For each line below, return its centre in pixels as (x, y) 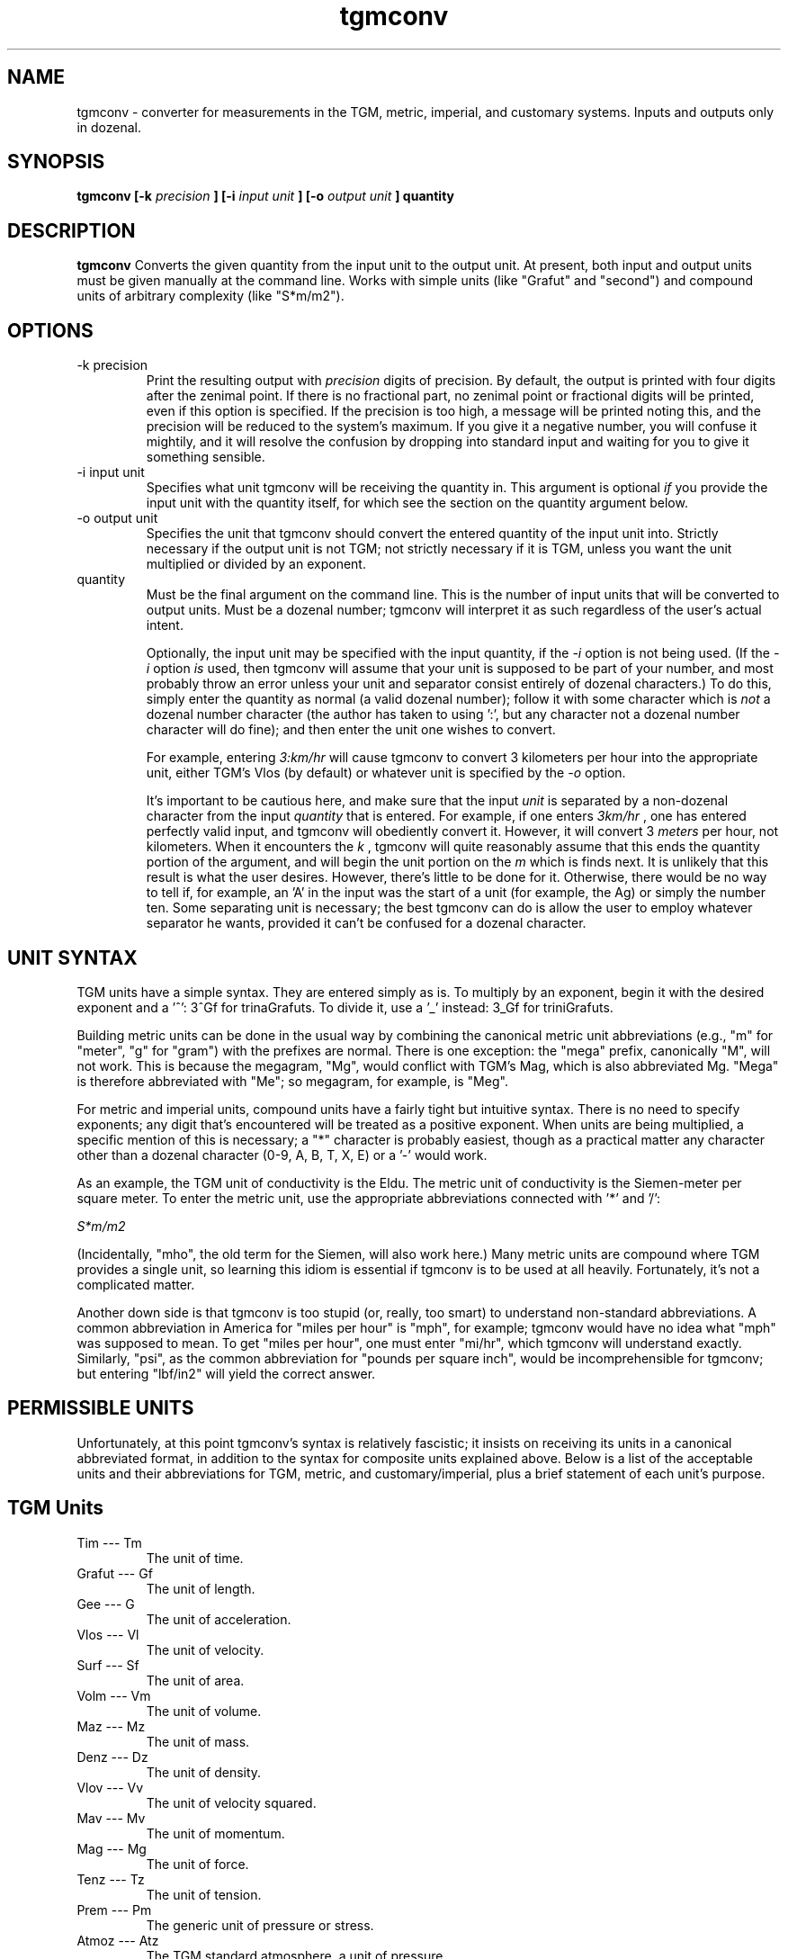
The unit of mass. (198, 1741)
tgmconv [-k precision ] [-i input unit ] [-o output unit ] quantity (266, 196)
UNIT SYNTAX (72, 957)
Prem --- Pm (114, 1910)
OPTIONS (50, 330)
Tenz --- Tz (111, 1879)
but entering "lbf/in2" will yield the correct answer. (226, 1373)
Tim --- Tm (109, 1542)
